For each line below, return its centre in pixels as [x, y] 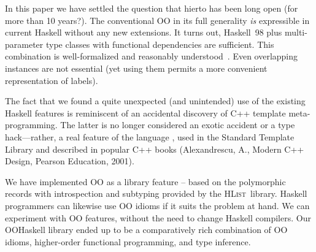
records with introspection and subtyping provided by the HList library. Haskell [156, 193]
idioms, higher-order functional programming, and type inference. [128, 241]
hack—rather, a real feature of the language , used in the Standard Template [150, 136]
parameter [24, 44]
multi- [296, 32]
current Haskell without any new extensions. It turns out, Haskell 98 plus [144, 32]
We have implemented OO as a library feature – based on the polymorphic [145, 181]
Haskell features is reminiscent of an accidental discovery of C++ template [145, 113]
